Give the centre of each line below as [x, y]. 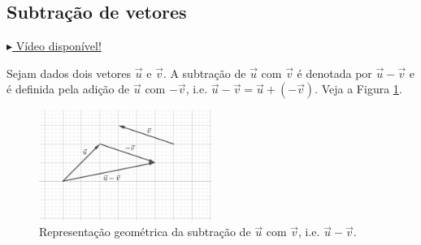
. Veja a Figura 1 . [358, 89]
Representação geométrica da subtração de [145, 232]
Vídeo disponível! [59, 46]
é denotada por [334, 73]
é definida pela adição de [68, 89]
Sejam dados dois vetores [69, 73]
